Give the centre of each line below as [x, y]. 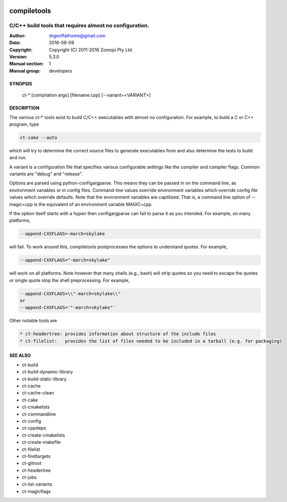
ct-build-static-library [44, 379]
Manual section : [27, 64]
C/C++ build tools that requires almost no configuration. [79, 26]
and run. [18, 158]
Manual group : [25, 71]
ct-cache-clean [38, 393]
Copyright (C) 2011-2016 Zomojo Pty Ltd [90, 50]
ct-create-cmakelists [43, 435]
